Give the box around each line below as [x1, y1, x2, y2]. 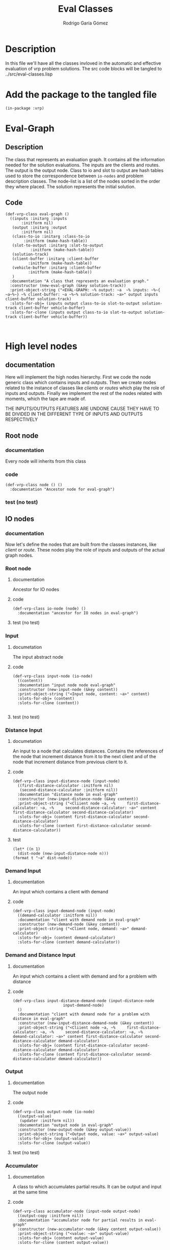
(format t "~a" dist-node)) [12, 855, 72, 860]
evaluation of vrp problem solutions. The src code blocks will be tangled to [5, 65, 162, 71]
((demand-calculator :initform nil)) [17, 913, 98, 918]
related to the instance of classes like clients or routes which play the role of [5, 385, 165, 391]
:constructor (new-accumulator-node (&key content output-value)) [17, 1227, 161, 1232]
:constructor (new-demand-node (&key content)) [17, 922, 121, 927]
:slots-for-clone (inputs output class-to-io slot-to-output [10, 310, 143, 315]
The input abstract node [12, 654, 64, 660]
